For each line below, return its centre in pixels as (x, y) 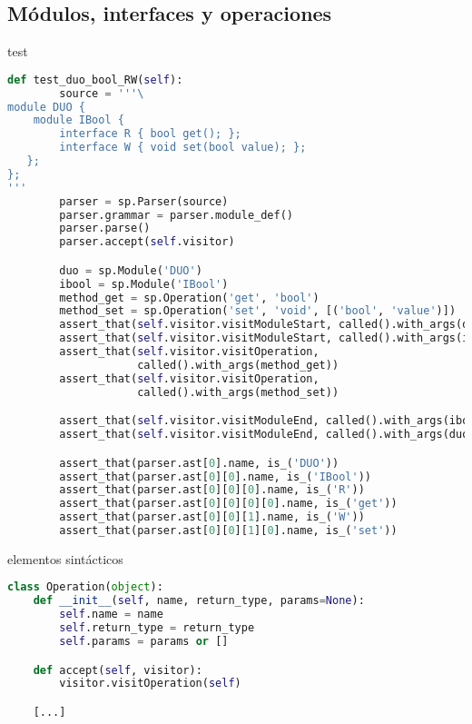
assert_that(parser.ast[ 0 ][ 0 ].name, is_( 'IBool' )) (215, 476)
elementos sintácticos (65, 558)
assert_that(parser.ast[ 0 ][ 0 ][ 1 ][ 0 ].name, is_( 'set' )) (228, 531)
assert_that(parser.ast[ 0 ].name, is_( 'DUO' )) (199, 463)
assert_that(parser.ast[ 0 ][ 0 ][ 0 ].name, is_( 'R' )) (212, 490)
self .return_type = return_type (157, 628)
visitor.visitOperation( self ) (150, 684)
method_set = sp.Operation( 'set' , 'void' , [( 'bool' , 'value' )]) (258, 311)
